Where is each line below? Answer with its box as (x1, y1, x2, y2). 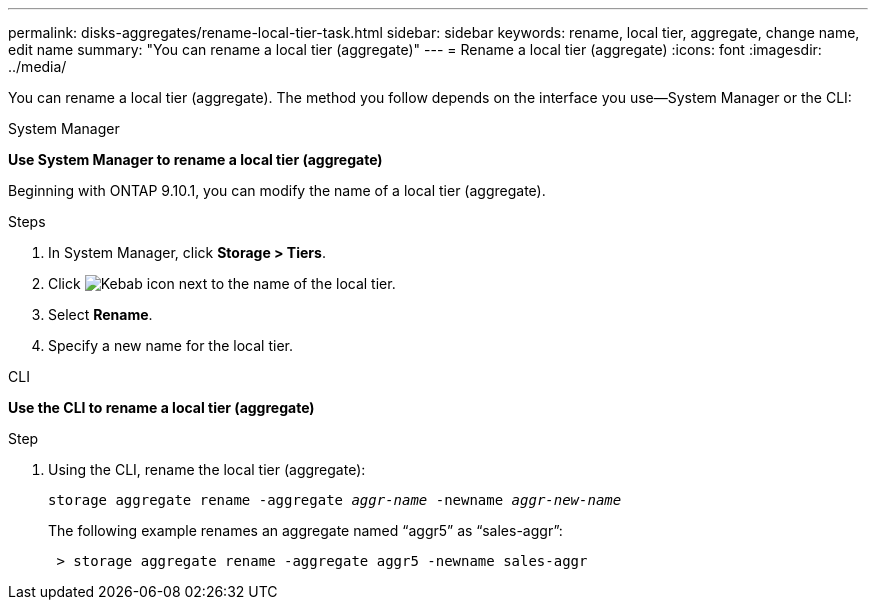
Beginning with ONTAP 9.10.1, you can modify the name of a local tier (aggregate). (8, 182, 546, 199)
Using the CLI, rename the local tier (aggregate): (48, 461, 366, 478)
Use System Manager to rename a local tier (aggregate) (8, 151, 383, 168)
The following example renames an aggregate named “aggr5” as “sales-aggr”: (48, 522, 563, 539)
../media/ (8, 58, 67, 75)
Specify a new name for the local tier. (48, 337, 293, 354)
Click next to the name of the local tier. (48, 275, 396, 292)
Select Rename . (48, 306, 153, 323)
